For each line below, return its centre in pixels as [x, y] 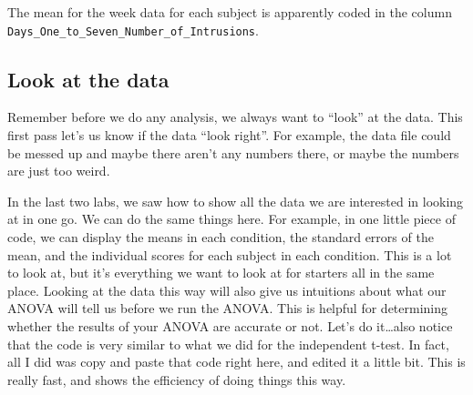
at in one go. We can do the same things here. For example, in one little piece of [231, 219]
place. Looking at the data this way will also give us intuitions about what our [227, 290]
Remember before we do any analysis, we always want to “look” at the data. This [235, 117]
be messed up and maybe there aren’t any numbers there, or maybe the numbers [233, 152]
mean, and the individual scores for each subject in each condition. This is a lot [230, 254]
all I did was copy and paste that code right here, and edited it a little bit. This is [236, 362]
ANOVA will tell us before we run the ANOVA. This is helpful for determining [228, 308]
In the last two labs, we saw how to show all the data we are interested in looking [236, 201]
